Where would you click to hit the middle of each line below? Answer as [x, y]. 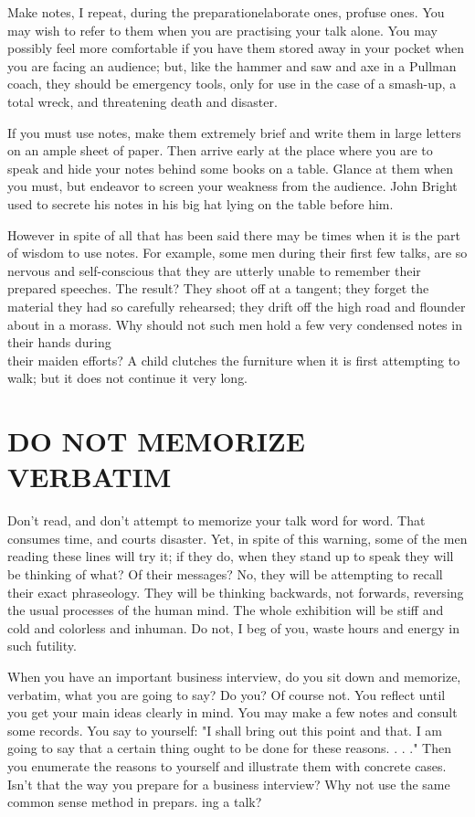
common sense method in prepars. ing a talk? [135, 802]
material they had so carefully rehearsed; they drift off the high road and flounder [237, 306]
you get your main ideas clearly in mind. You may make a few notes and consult [232, 712]
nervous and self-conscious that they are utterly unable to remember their [214, 270]
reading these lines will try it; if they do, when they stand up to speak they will [231, 556]
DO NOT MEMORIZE [156, 441]
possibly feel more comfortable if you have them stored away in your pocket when [236, 48]
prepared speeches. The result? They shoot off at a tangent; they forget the [218, 288]
